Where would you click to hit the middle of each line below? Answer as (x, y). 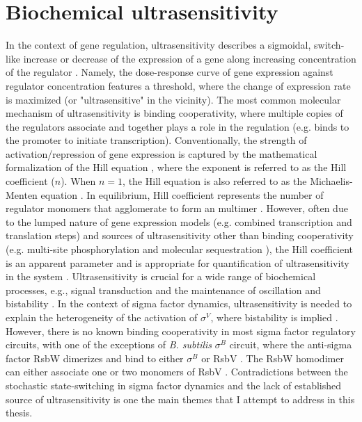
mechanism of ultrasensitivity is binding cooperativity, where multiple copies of (174, 113)
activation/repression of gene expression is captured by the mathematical (162, 153)
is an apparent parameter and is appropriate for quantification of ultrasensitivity (178, 262)
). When (78, 181)
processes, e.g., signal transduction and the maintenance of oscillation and (163, 290)
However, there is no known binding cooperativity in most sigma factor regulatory (181, 331)
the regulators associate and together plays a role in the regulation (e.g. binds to (178, 126)
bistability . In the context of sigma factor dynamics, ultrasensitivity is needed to (179, 303)
